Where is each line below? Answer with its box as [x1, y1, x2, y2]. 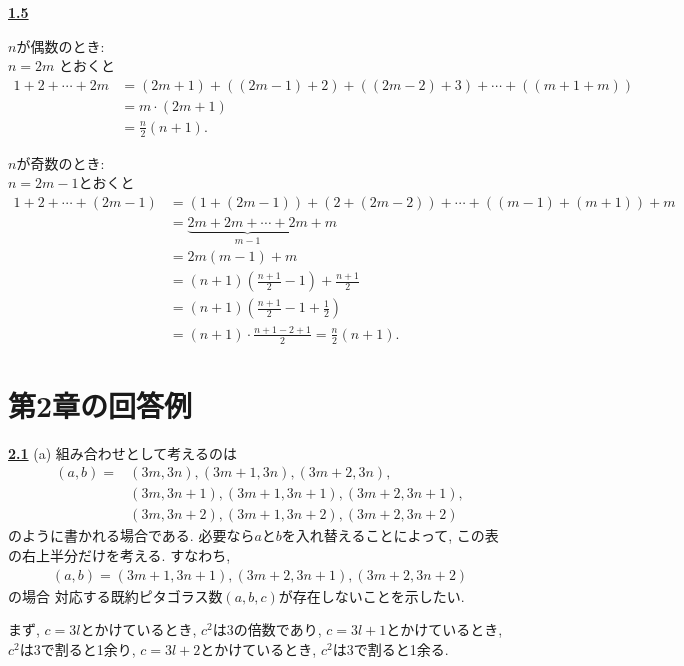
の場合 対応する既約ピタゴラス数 [8, 585, 223, 606]
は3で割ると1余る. [332, 638, 449, 659]
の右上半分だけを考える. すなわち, [8, 545, 231, 566]
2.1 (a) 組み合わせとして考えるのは [8, 442, 237, 463]
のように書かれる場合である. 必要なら [8, 525, 255, 546]
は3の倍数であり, [212, 619, 322, 640]
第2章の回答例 [8, 384, 193, 425]
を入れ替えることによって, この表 [281, 525, 499, 546]
